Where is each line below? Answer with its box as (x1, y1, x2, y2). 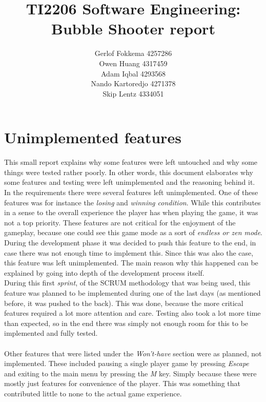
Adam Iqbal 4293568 (101, 68, 166, 79)
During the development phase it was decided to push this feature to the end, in (4, 237, 256, 247)
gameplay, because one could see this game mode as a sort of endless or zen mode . (4, 227, 262, 238)
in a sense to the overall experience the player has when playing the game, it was (4, 207, 258, 218)
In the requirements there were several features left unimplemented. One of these (4, 187, 258, 197)
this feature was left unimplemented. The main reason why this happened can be (4, 257, 258, 268)
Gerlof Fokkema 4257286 (94, 48, 172, 59)
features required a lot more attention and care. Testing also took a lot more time (4, 308, 261, 318)
